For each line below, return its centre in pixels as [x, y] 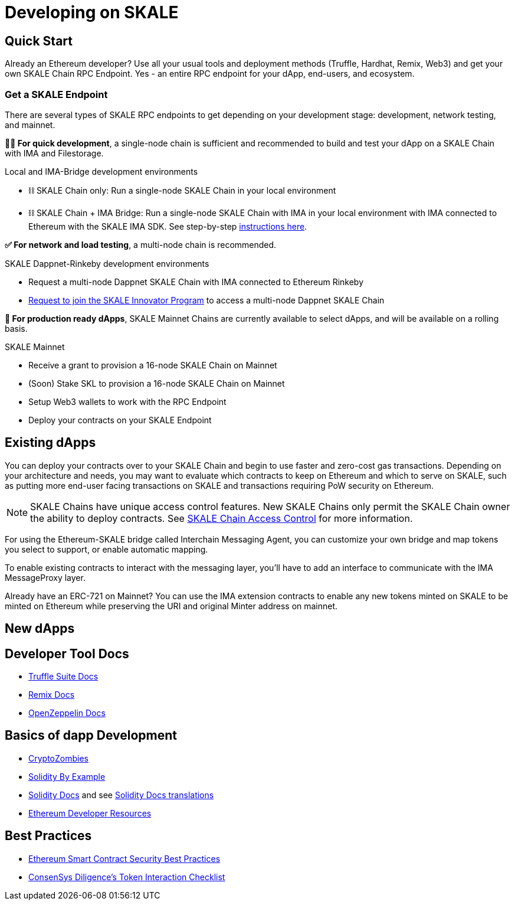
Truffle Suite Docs [63, 677]
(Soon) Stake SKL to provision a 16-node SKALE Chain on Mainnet [157, 383]
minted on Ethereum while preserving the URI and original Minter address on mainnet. [171, 606]
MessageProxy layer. [45, 577]
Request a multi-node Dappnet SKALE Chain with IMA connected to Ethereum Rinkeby [196, 282]
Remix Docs [52, 695]
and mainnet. [30, 125]
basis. [16, 328]
